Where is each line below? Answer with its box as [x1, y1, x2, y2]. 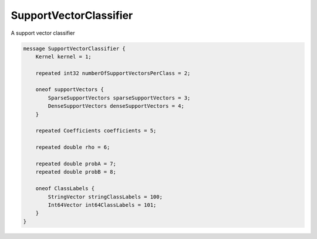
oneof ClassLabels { [35, 185, 95, 192]
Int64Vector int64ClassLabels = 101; [48, 201, 157, 208]
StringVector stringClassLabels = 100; [48, 193, 163, 200]
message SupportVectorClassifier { [23, 45, 126, 52]
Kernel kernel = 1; [35, 53, 92, 60]
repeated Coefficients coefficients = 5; [35, 127, 157, 134]
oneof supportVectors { [35, 86, 104, 93]
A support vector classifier [11, 29, 76, 36]
